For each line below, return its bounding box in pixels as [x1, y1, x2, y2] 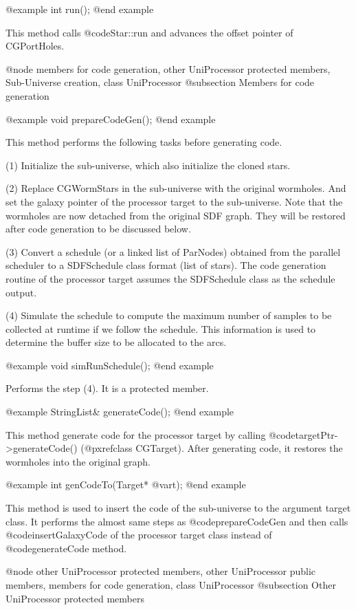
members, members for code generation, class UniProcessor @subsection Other [5, 578, 336, 591]
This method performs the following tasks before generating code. [5, 135, 282, 149]
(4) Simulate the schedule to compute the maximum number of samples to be [5, 308, 332, 323]
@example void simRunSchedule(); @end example [5, 358, 214, 372]
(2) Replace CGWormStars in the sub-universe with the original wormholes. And [5, 181, 346, 195]
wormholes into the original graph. [5, 454, 151, 468]
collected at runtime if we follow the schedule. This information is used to [5, 321, 316, 336]
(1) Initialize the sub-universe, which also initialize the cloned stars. [5, 157, 291, 172]
